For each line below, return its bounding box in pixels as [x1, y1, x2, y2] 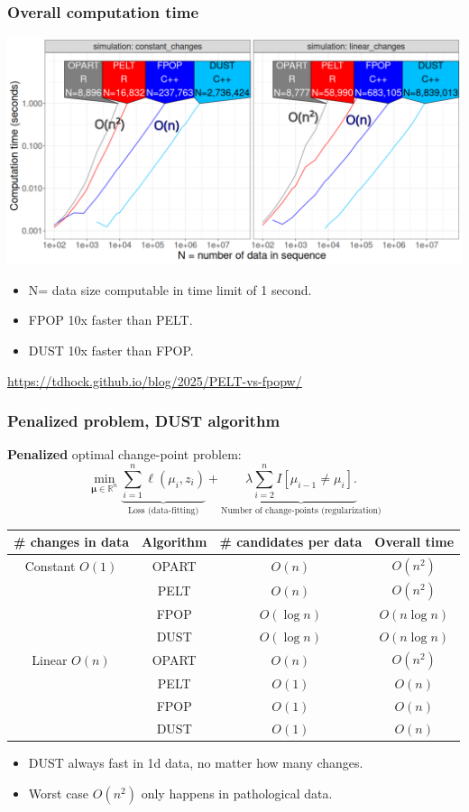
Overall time [374, 532, 455, 551]
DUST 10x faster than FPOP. [28, 341, 194, 359]
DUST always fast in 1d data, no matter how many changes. [28, 753, 363, 772]
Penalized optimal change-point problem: [7, 445, 242, 464]
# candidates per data [219, 532, 363, 551]
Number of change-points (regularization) [221, 506, 382, 516]
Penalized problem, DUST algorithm [7, 410, 280, 432]
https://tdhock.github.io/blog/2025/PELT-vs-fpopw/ [7, 371, 302, 390]
